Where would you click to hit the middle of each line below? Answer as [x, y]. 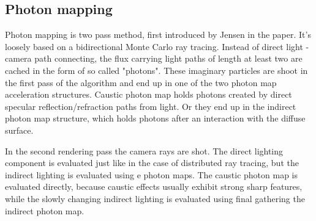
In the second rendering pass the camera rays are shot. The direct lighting [144, 150]
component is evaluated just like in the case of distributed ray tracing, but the [152, 163]
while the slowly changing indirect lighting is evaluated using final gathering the [155, 198]
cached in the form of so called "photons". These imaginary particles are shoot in [156, 70]
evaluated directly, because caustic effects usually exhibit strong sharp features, [154, 187]
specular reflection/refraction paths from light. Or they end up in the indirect [151, 106]
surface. [19, 130]
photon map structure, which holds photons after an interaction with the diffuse [155, 118]
